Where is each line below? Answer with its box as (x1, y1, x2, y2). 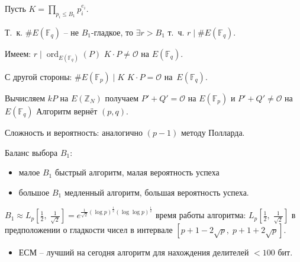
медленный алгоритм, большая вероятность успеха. (64, 186, 249, 198)
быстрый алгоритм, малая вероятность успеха (54, 166, 220, 178)
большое (18, 186, 50, 198)
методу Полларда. (180, 126, 245, 138)
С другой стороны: (5, 70, 72, 82)
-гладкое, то (91, 25, 134, 38)
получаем (105, 91, 139, 104)
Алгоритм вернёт (36, 104, 98, 117)
